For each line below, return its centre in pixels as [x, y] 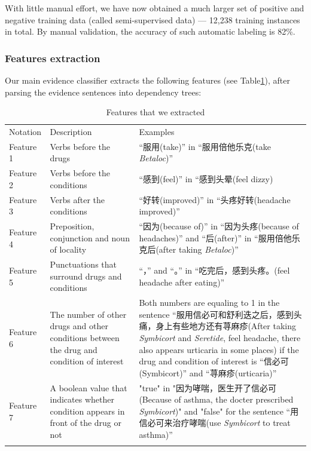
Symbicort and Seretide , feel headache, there [220, 338]
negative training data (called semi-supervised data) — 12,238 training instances [153, 19]
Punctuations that [83, 264]
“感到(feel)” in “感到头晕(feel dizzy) [206, 179]
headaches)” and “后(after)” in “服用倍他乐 [219, 237]
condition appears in [87, 411]
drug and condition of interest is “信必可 [214, 361]
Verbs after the [77, 199]
